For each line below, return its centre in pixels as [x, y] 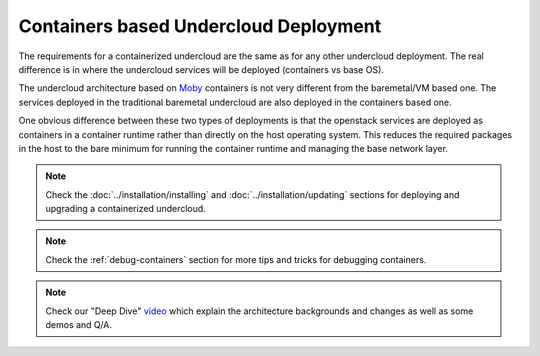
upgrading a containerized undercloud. [126, 209]
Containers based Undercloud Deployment [200, 26]
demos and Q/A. [78, 325]
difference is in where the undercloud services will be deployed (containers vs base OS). [201, 69]
